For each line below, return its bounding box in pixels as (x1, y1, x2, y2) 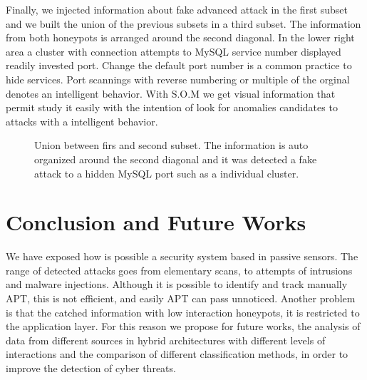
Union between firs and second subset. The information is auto (34, 138, 309, 153)
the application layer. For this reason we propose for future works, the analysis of (6, 319, 361, 334)
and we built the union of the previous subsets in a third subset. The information (6, 16, 361, 31)
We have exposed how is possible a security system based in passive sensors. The (6, 249, 358, 264)
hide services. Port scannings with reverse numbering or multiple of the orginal (6, 71, 350, 86)
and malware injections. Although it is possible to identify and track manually (6, 277, 348, 292)
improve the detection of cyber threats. (6, 361, 176, 375)
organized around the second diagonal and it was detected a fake (34, 151, 317, 166)
